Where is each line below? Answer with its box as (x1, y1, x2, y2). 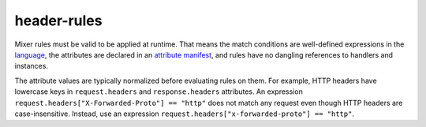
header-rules (14, 12, 103, 29)
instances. (14, 62, 49, 71)
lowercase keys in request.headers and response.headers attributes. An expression (14, 87, 303, 96)
